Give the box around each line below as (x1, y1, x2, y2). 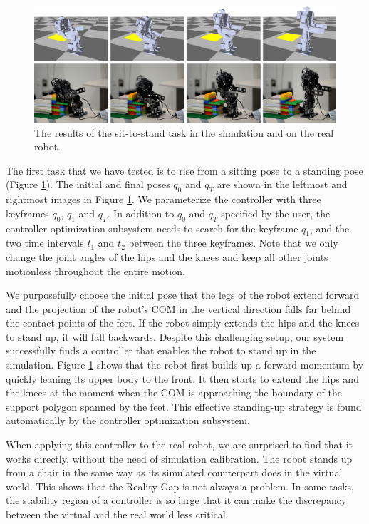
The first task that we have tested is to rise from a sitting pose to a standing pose (6, 163, 363, 178)
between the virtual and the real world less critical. (6, 507, 229, 522)
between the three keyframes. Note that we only (128, 235, 338, 250)
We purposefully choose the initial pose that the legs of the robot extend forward (6, 287, 360, 302)
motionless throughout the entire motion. (6, 263, 185, 278)
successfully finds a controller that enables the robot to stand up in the (6, 343, 316, 358)
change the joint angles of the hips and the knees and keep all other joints (6, 249, 328, 264)
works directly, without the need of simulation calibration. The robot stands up (6, 451, 353, 466)
